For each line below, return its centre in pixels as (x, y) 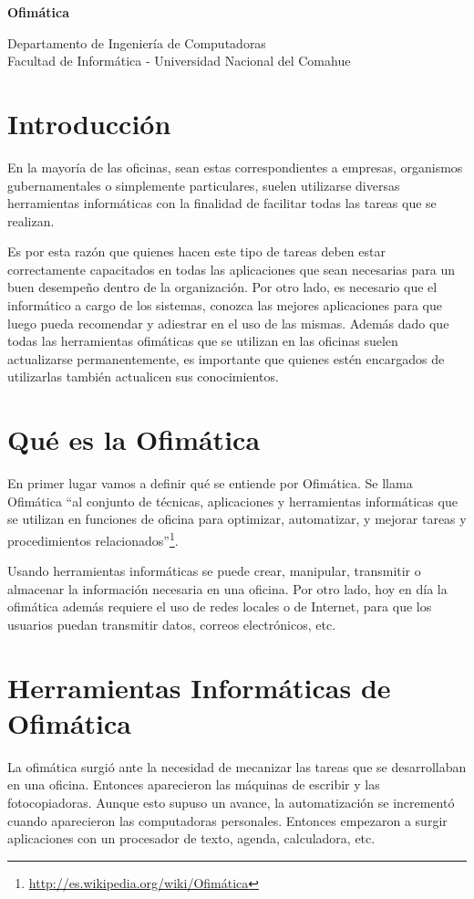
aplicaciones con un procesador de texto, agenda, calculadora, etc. (191, 838)
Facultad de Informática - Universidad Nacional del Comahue (179, 61)
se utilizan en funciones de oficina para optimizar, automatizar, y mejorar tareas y (237, 519)
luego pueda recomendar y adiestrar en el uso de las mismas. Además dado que (228, 323)
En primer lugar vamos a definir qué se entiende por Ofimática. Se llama (210, 483)
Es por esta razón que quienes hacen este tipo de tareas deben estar (196, 251)
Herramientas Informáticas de (199, 687)
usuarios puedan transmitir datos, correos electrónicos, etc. (172, 624)
